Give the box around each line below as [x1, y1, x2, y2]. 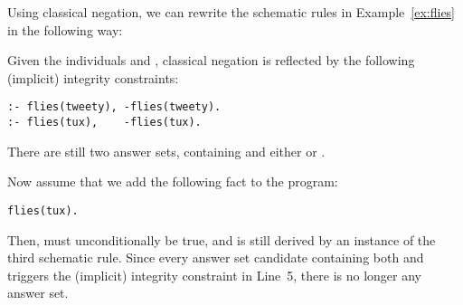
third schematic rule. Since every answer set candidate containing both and [7, 248, 424, 267]
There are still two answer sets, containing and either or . [7, 141, 326, 160]
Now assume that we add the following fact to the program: [7, 172, 338, 191]
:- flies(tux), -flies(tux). [7, 116, 202, 129]
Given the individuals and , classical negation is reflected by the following [7, 51, 415, 70]
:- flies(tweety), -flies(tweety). [7, 100, 222, 114]
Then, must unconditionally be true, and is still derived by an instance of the [7, 230, 436, 249]
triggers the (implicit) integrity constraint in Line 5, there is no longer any [7, 265, 422, 284]
